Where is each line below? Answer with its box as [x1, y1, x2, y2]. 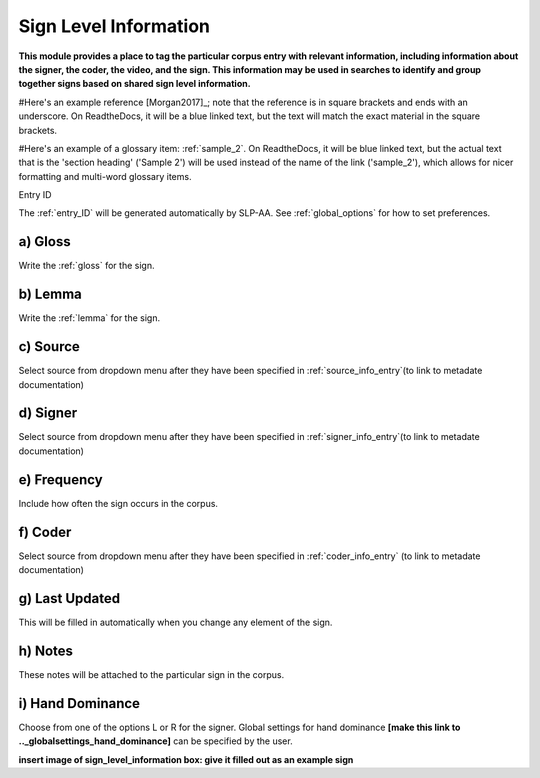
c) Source [18, 338, 80, 355]
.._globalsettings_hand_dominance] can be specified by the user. [18, 735, 294, 747]
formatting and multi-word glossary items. [18, 170, 192, 182]
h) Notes [18, 642, 74, 659]
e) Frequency [18, 471, 104, 488]
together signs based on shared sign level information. [18, 78, 251, 90]
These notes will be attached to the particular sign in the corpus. [18, 668, 285, 680]
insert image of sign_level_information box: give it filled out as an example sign [18, 753, 354, 765]
